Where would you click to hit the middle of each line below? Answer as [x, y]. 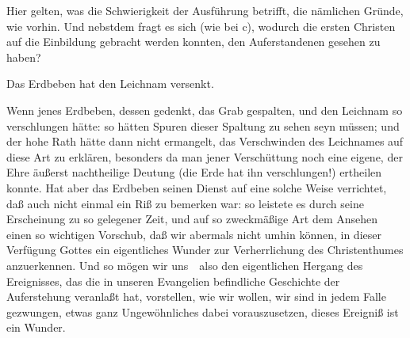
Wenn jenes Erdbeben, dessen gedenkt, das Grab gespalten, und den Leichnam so [205, 110]
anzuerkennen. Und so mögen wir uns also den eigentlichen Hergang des [185, 265]
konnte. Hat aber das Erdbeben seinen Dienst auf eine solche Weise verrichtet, [197, 187]
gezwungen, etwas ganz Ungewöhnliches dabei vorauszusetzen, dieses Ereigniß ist [203, 311]
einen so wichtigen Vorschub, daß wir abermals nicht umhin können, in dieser [194, 234]
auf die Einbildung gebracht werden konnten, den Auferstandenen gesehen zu [194, 42]
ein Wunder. [36, 327]
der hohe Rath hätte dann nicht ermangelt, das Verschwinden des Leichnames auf [205, 141]
